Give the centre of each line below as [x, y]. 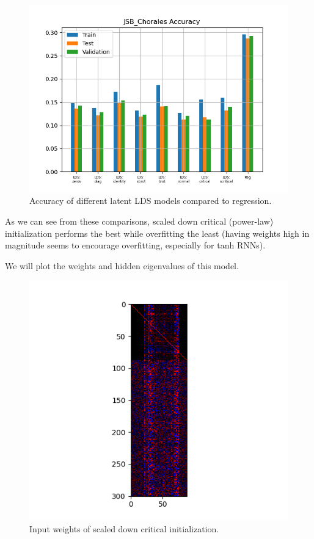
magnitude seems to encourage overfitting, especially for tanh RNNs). [135, 245]
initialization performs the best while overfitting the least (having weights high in [157, 233]
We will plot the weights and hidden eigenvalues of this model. [122, 265]
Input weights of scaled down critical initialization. [124, 528]
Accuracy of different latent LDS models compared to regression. [151, 201]
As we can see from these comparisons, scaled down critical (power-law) [139, 221]
